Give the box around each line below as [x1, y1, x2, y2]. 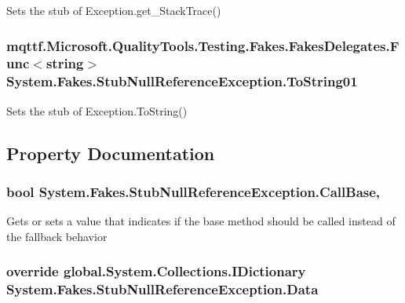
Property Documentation [6, 141, 215, 165]
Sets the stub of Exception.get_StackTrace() [6, 2, 221, 18]
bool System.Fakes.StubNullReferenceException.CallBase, [6, 181, 381, 201]
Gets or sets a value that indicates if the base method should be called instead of [6, 213, 396, 229]
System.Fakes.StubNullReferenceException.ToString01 [6, 71, 358, 91]
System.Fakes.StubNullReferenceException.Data [6, 279, 319, 299]
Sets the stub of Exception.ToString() [6, 102, 188, 119]
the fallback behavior [6, 228, 108, 244]
